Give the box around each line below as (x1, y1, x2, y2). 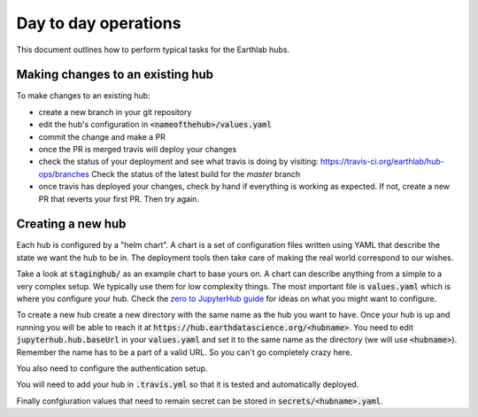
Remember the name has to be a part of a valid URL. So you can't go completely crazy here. (16, 346, 353, 358)
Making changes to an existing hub (16, 67, 214, 82)
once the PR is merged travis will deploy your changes (38, 144, 237, 155)
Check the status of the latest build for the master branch (91, 168, 301, 179)
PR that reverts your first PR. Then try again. (38, 193, 199, 204)
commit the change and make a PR (38, 131, 166, 142)
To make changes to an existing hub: (16, 90, 150, 101)
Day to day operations (16, 13, 181, 33)
